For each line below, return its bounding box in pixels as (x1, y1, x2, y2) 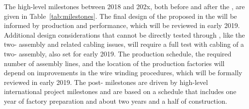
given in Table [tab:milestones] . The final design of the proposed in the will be (4, 11, 237, 21)
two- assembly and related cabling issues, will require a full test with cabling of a (4, 39, 244, 49)
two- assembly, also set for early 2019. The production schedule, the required (4, 48, 232, 58)
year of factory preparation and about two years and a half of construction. (4, 95, 227, 106)
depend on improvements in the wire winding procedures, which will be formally (4, 68, 242, 78)
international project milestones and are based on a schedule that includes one (4, 86, 236, 96)
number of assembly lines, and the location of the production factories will (4, 58, 225, 68)
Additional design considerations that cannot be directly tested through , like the (4, 29, 245, 40)
